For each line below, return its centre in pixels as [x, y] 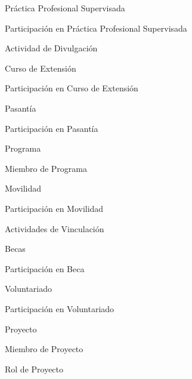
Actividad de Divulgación [51, 48]
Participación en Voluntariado [60, 308]
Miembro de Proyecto [44, 349]
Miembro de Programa [46, 168]
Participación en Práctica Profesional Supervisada [96, 28]
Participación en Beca [45, 268]
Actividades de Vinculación [55, 228]
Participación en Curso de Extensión [72, 88]
